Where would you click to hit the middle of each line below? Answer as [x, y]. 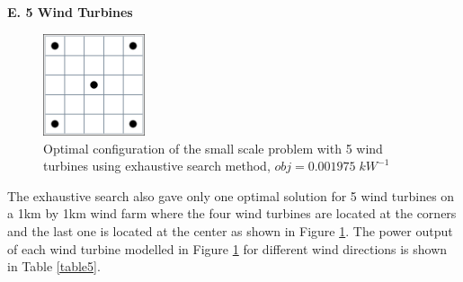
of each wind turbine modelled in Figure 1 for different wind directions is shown [227, 248]
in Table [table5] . [54, 266]
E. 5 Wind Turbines [70, 12]
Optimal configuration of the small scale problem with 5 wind [213, 148]
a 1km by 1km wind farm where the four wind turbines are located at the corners [232, 213]
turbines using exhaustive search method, [157, 166]
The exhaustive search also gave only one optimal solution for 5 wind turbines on [231, 195]
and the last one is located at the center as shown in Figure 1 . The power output [230, 230]
